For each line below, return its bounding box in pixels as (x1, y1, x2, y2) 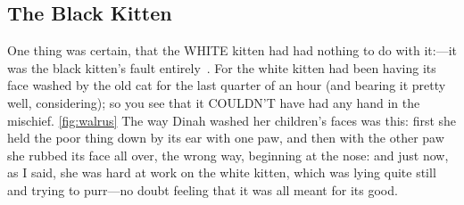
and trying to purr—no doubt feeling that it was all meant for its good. (7, 180, 398, 199)
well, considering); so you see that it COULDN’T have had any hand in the (7, 93, 420, 111)
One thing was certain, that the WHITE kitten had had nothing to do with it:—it (7, 41, 457, 60)
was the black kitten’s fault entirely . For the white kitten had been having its (7, 58, 436, 77)
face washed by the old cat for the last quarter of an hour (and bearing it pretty (7, 76, 446, 94)
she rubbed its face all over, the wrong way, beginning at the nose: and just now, (7, 145, 449, 164)
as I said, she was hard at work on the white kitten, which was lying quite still (7, 163, 436, 182)
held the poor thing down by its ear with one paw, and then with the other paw (7, 128, 444, 147)
